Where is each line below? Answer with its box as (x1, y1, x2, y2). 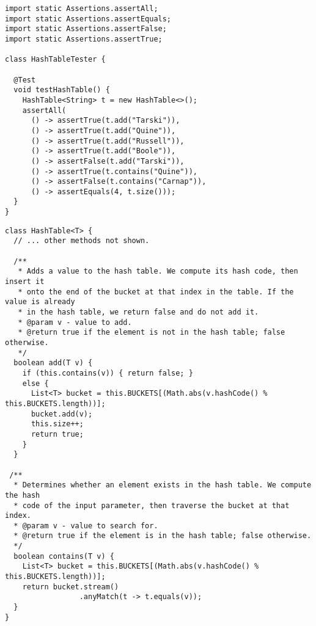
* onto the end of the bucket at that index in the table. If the (18, 287, 294, 296)
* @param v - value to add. (18, 318, 132, 327)
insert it (5, 277, 45, 286)
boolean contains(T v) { (13, 551, 114, 561)
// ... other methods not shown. (13, 236, 150, 246)
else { (22, 379, 49, 388)
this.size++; (31, 420, 84, 429)
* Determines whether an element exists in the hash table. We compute (13, 481, 312, 490)
